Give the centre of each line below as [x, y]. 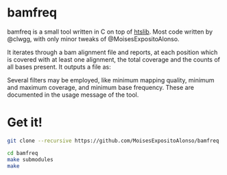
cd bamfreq [23, 153]
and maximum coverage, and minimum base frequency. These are [100, 87]
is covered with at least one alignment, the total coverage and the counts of [114, 59]
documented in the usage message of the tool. [73, 95]
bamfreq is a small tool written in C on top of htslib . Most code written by [110, 32]
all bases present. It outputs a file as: [59, 67]
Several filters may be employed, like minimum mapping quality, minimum [111, 80]
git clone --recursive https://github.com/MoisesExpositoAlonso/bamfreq [113, 141]
